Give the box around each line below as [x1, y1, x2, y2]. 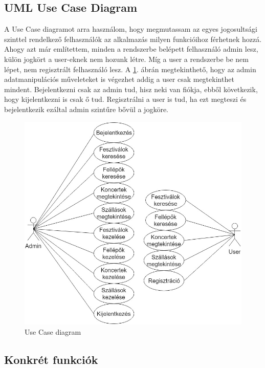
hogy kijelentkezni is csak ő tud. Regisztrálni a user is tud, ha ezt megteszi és [4, 94, 247, 104]
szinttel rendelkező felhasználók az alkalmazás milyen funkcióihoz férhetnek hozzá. [4, 33, 262, 44]
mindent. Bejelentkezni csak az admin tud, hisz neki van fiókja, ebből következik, [4, 83, 258, 94]
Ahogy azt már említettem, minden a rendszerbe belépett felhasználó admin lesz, [4, 44, 258, 54]
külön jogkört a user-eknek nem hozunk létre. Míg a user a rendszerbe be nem [4, 53, 249, 64]
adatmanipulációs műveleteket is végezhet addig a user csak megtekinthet [4, 74, 234, 84]
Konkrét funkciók [4, 351, 98, 367]
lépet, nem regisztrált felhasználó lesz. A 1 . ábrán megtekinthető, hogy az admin [4, 63, 256, 74]
